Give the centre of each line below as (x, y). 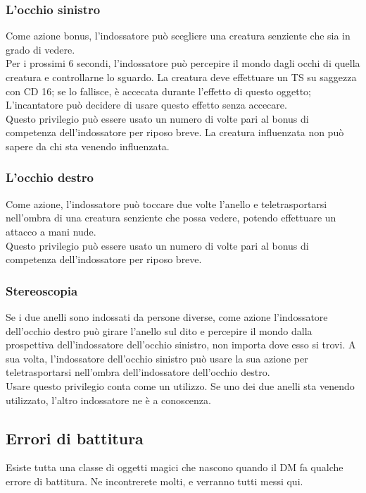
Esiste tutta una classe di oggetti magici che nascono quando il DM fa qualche (175, 467)
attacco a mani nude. (51, 231)
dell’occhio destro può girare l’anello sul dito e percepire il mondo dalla (159, 330)
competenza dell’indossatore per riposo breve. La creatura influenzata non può (175, 132)
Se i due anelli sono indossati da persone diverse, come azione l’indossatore (167, 316)
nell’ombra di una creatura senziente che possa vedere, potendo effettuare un (171, 218)
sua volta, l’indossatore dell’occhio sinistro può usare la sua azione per (157, 358)
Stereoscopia (42, 290)
